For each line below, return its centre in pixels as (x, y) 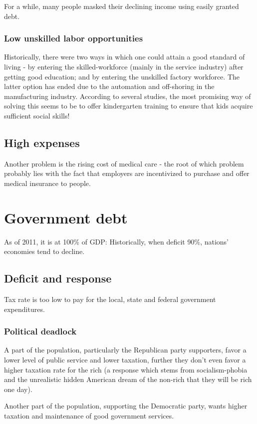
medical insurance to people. (47, 183)
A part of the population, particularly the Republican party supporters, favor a (125, 350)
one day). (18, 389)
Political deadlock (40, 331)
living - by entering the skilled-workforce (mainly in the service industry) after (124, 66)
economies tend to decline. (44, 251)
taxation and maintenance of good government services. (89, 416)
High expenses (42, 142)
